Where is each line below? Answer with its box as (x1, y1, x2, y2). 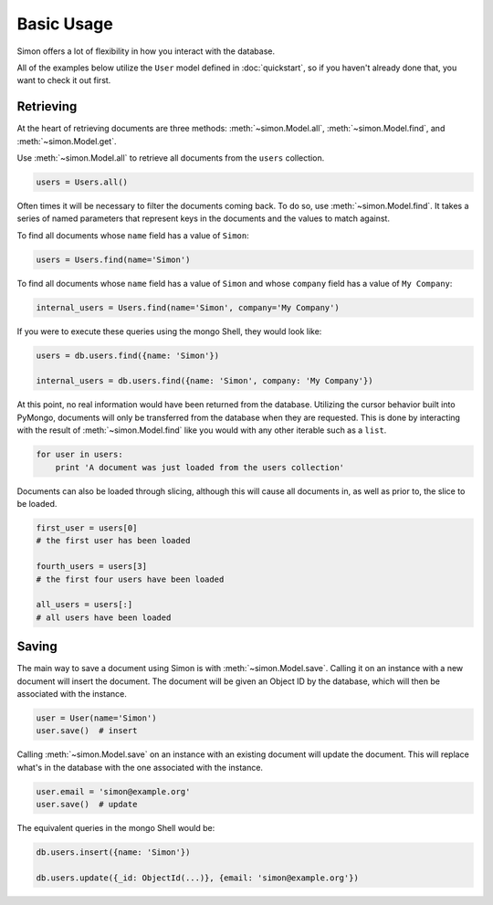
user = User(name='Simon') (36, 712, 157, 723)
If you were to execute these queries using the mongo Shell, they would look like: (16, 325, 322, 337)
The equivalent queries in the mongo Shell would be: (16, 823, 215, 834)
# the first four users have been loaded (36, 574, 225, 584)
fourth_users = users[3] (36, 562, 148, 572)
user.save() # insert (36, 726, 138, 736)
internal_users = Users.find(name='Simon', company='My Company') (36, 302, 340, 312)
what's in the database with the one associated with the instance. (16, 762, 264, 773)
